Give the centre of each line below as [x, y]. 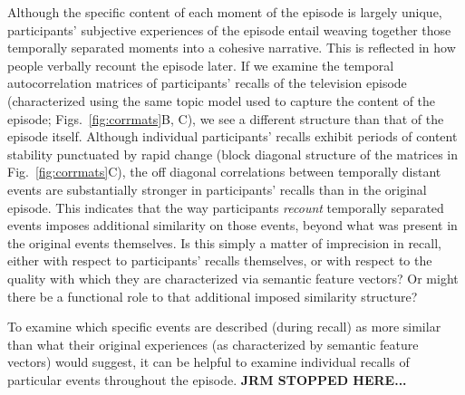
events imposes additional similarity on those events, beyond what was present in [232, 225]
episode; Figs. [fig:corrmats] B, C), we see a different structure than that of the [226, 118]
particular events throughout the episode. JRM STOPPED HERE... [207, 379]
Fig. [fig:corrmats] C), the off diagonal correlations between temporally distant [224, 172]
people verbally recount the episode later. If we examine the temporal [201, 65]
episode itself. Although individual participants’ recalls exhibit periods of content [232, 136]
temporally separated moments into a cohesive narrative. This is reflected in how [232, 48]
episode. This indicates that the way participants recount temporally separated [226, 207]
